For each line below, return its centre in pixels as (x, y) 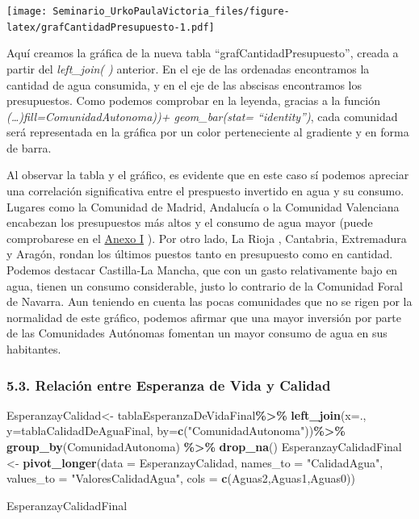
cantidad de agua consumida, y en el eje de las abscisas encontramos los (184, 84)
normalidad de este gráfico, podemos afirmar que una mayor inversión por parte (204, 317)
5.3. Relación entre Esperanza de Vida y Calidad (169, 385)
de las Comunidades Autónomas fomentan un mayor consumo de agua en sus (197, 333)
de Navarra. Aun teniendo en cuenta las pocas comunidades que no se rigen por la (209, 301)
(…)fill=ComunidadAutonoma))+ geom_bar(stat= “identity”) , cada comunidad (202, 116)
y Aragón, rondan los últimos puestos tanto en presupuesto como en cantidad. (200, 254)
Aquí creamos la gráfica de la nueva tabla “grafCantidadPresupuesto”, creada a (203, 53)
